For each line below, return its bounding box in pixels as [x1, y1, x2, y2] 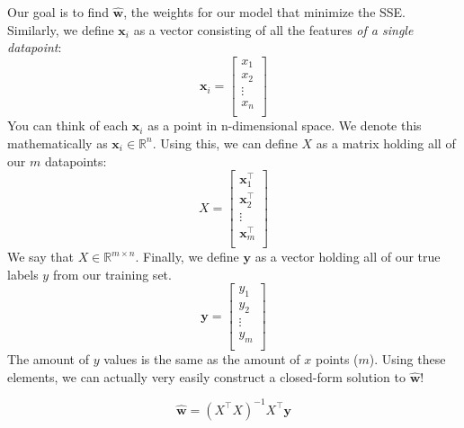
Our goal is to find [7, 3, 109, 21]
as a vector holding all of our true [254, 247, 441, 266]
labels [7, 264, 39, 283]
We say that [7, 247, 74, 266]
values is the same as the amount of [103, 350, 300, 368]
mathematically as [7, 133, 108, 152]
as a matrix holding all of [316, 133, 456, 152]
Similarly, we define [7, 20, 114, 39]
